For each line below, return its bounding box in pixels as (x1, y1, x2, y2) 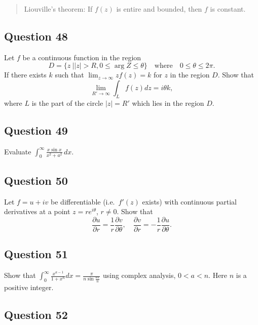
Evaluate (4, 146, 31, 156)
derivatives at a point (4, 206, 70, 217)
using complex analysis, (102, 270, 176, 280)
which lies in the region (132, 97, 204, 108)
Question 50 (4, 172, 68, 188)
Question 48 (4, 28, 68, 44)
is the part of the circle (31, 97, 103, 108)
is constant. (210, 4, 246, 14)
